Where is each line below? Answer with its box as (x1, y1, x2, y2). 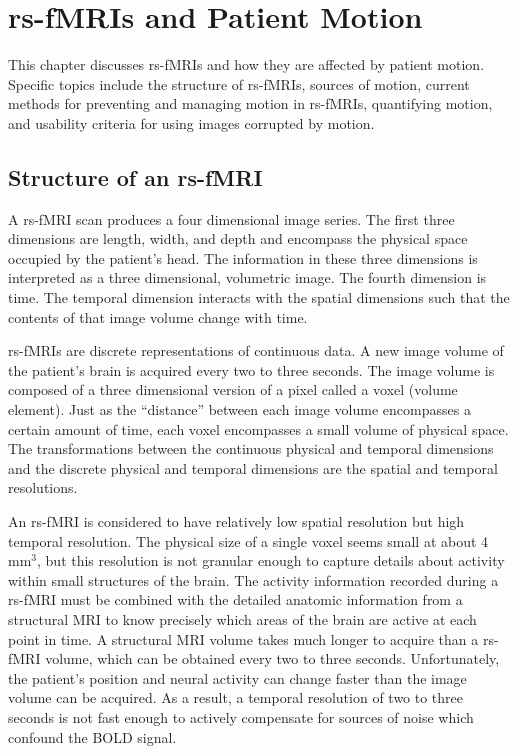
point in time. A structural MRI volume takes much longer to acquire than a (8, 628, 479, 649)
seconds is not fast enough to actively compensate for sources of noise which (8, 706, 474, 727)
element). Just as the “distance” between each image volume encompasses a (8, 399, 471, 420)
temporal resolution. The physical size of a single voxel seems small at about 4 (8, 530, 489, 551)
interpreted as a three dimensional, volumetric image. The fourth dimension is (8, 267, 487, 288)
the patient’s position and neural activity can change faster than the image (8, 667, 467, 688)
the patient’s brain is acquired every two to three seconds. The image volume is (8, 359, 495, 380)
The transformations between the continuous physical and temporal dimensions (8, 438, 494, 459)
